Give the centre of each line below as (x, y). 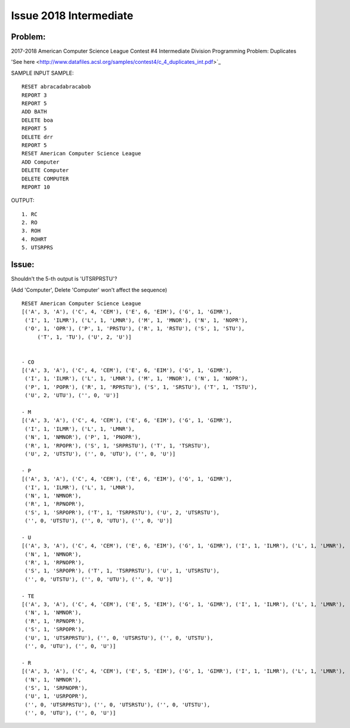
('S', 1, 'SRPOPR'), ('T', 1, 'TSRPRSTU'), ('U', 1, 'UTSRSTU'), (122, 571)
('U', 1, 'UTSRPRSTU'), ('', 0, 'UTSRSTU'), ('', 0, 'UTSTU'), (119, 638)
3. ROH (31, 231)
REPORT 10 (36, 187)
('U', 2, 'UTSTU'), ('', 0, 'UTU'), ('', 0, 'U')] (100, 454)
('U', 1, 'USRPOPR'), (56, 696)
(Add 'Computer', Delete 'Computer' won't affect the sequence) (89, 290)
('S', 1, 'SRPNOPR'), (56, 688)
